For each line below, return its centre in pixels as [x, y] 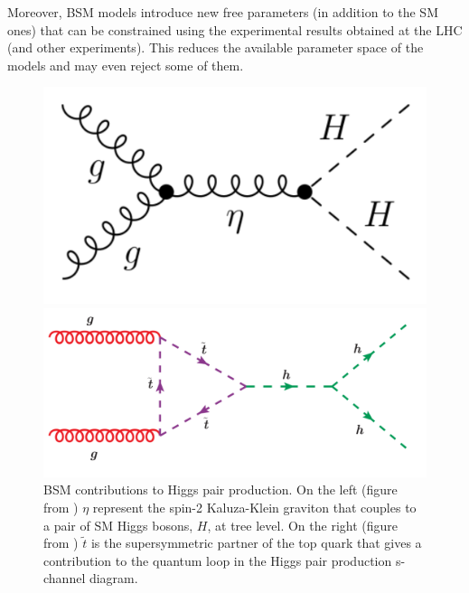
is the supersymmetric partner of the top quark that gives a [256, 543]
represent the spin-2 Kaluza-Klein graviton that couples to [254, 508]
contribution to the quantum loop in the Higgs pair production [218, 560]
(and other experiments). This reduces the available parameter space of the [216, 47]
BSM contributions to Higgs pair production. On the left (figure [220, 489]
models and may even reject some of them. [126, 65]
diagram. [113, 578]
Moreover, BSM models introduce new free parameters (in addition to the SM [223, 12]
